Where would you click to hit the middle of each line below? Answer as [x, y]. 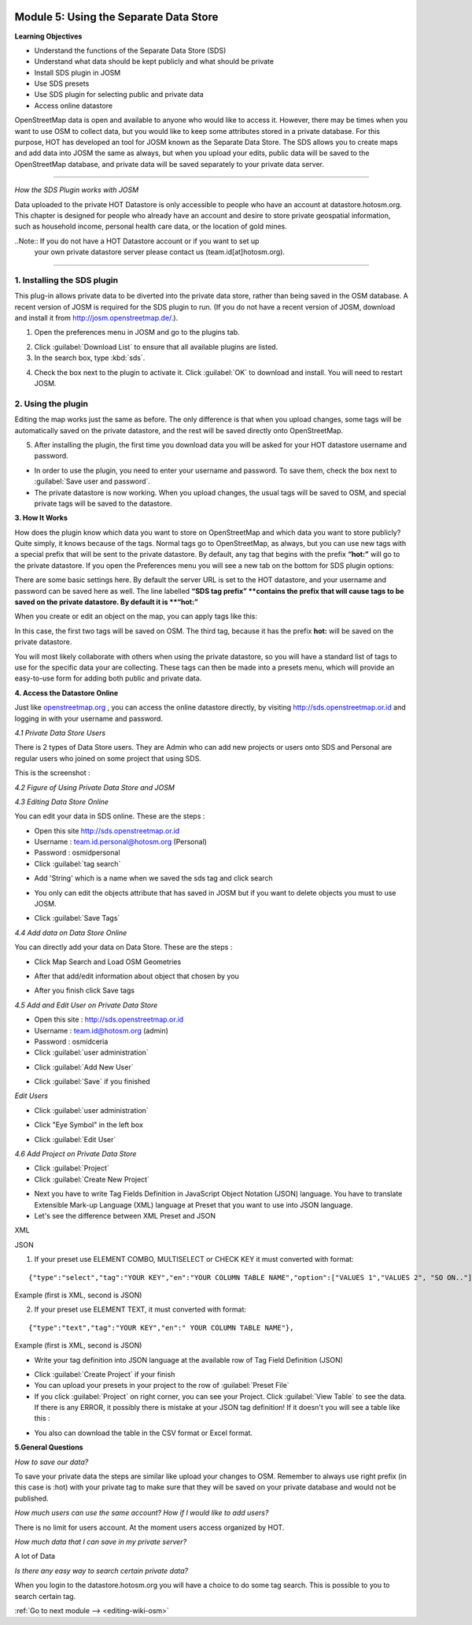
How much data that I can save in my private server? [101, 1542]
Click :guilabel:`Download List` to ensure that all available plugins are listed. [156, 347]
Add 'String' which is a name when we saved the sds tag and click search [153, 878]
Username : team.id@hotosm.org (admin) [101, 1030]
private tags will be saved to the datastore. [103, 503]
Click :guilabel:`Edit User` [75, 1139]
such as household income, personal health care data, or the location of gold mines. [151, 226]
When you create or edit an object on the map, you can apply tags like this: [136, 616]
